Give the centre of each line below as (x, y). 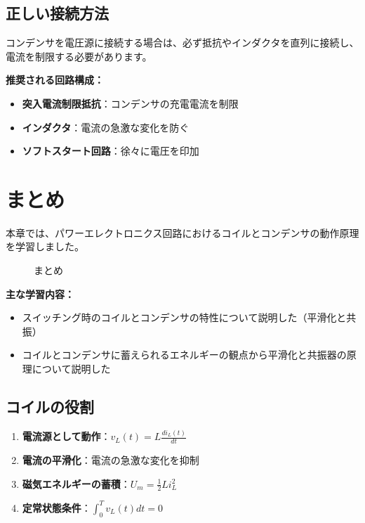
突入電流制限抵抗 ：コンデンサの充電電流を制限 (130, 103)
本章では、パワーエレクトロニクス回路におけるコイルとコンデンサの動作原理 (182, 232)
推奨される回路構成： (55, 80)
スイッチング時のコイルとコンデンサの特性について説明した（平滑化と (184, 317)
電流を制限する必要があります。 (79, 56)
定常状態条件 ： (57, 507)
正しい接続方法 (57, 13)
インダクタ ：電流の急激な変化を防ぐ (106, 127)
